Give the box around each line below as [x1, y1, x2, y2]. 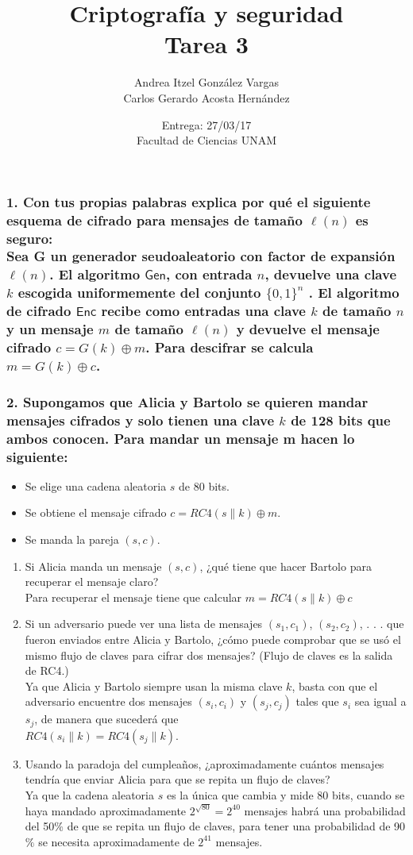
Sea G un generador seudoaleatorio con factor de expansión [6, 246, 396, 266]
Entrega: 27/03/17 [161, 116, 252, 133]
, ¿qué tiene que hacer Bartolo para [199, 557, 372, 574]
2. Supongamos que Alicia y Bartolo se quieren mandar [6, 391, 369, 411]
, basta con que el [291, 677, 378, 694]
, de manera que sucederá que [34, 711, 179, 727]
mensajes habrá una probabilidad [244, 802, 406, 818]
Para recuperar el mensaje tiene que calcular [25, 588, 242, 605]
